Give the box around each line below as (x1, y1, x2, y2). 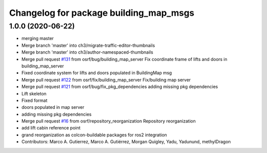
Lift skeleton (21, 91, 47, 96)
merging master (21, 35, 54, 41)
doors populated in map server (21, 104, 85, 110)
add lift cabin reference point (21, 125, 81, 131)
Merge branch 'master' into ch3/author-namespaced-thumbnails (21, 49, 153, 55)
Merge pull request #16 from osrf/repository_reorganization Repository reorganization (21, 118, 196, 124)
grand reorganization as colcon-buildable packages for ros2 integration (21, 132, 168, 138)
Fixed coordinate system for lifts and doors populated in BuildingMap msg (21, 70, 172, 76)
